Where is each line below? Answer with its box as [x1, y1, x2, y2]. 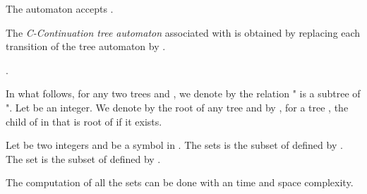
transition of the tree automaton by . [6, 39, 166, 54]
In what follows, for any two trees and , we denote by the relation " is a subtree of [6, 86, 361, 101]
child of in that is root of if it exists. [6, 114, 162, 128]
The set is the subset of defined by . [6, 151, 161, 166]
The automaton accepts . [6, 1, 114, 16]
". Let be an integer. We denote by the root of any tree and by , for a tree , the [6, 99, 349, 114]
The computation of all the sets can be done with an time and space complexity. [6, 175, 354, 190]
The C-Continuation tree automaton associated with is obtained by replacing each [6, 25, 361, 40]
